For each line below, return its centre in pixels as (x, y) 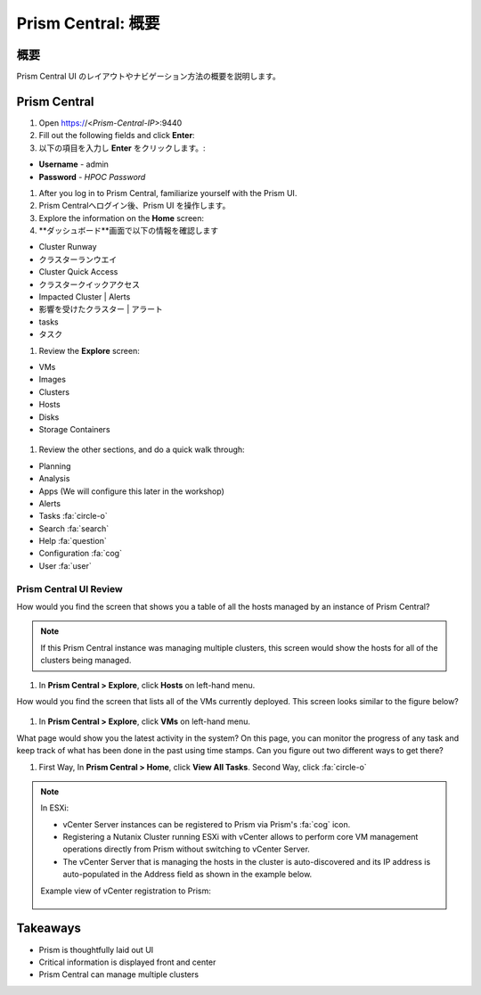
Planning (55, 466)
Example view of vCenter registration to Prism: (126, 891)
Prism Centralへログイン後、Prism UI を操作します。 (135, 206)
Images (53, 380)
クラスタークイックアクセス (90, 284)
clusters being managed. (86, 661)
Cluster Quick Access (78, 272)
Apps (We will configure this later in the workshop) (131, 491)
